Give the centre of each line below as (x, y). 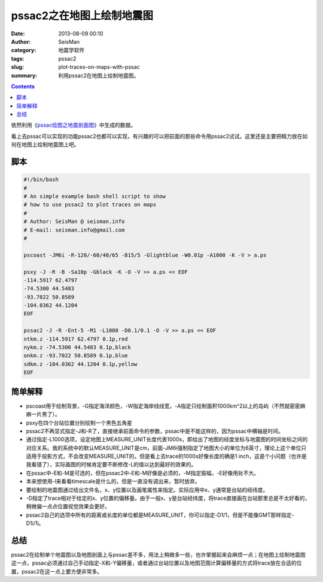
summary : (24, 76)
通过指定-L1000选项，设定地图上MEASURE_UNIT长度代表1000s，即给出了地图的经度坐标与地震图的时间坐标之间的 (167, 439)
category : (24, 50)
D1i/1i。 (35, 523)
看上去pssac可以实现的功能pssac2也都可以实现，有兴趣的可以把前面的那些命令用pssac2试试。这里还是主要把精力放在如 (159, 136)
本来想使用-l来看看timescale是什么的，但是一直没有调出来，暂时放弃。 (113, 481)
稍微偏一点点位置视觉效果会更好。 (68, 506)
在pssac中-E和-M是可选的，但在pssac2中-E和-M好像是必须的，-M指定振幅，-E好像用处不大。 (143, 473)
